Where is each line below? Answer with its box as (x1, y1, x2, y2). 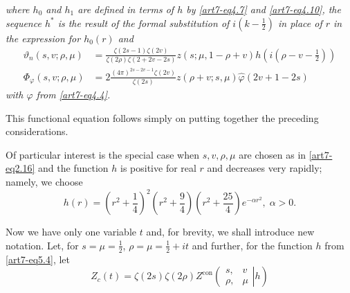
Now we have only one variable (6, 224, 137, 239)
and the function (38, 161, 109, 175)
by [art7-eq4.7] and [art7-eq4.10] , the (186, 2, 341, 16)
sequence (6, 15, 42, 30)
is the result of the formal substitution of (57, 15, 230, 30)
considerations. (6, 124, 68, 139)
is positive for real (120, 161, 196, 175)
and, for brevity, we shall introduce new (146, 224, 315, 239)
